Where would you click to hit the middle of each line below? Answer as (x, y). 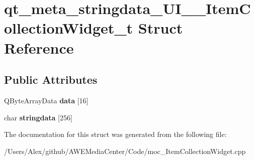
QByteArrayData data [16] (46, 100)
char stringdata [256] (38, 117)
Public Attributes (51, 79)
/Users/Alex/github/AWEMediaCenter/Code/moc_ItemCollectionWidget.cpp (125, 151)
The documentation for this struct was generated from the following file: (115, 134)
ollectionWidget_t (69, 28)
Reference (39, 47)
